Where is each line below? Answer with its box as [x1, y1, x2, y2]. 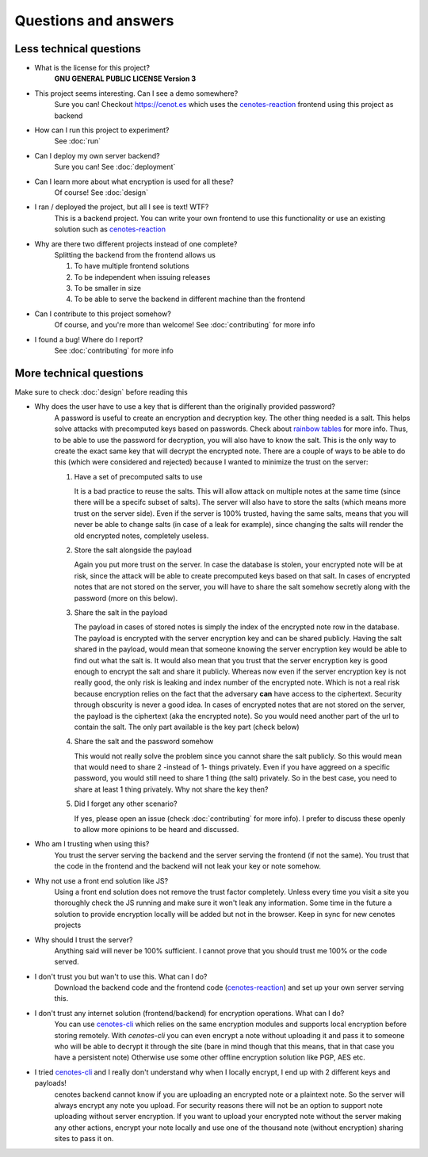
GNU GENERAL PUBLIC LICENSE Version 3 [54, 74, 197, 83]
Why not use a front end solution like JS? [34, 876, 169, 885]
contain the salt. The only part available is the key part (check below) [74, 722, 300, 731]
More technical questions [14, 366, 144, 380]
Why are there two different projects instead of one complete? [34, 239, 238, 249]
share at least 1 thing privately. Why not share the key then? [74, 785, 269, 794]
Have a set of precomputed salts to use [74, 472, 203, 481]
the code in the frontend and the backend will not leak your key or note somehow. [54, 861, 321, 871]
